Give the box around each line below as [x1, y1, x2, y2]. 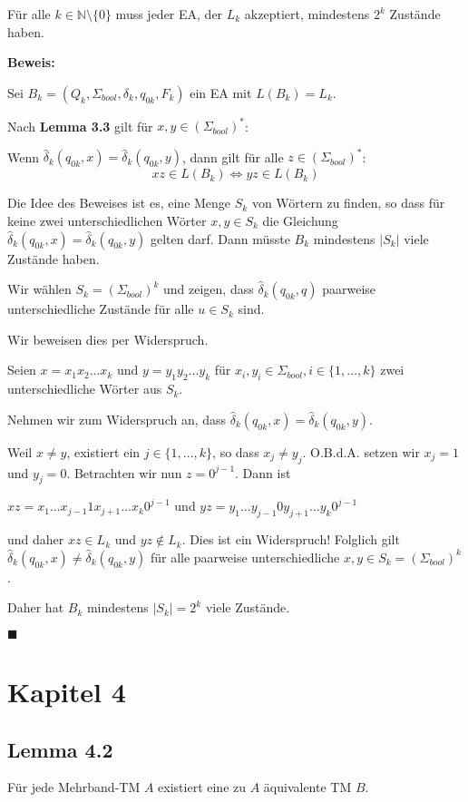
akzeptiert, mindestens [244, 5, 370, 23]
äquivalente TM [263, 778, 352, 797]
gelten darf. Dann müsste [150, 229, 290, 248]
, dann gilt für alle [181, 147, 284, 166]
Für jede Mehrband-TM [7, 778, 141, 797]
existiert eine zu [158, 778, 247, 797]
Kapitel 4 [7, 673, 126, 710]
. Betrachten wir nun [66, 463, 182, 482]
